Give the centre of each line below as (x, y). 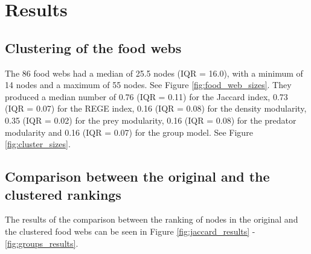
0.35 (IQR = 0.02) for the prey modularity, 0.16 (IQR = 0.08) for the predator (151, 120)
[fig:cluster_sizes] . (38, 144)
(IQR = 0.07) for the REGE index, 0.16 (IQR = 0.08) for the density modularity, (156, 108)
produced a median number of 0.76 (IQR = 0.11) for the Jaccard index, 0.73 (146, 96)
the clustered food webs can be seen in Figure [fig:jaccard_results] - (130, 231)
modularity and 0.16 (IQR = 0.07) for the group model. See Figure (129, 132)
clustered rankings (63, 194)
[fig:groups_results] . (42, 243)
